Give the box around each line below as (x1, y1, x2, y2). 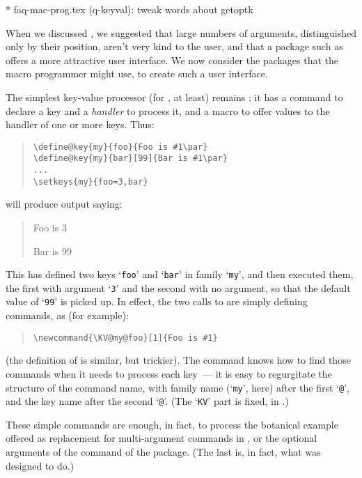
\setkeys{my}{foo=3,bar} (33, 176, 148, 187)
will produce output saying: (6, 196, 123, 211)
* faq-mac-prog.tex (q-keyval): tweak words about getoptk (6, 2, 253, 16)
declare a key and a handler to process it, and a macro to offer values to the (6, 103, 330, 118)
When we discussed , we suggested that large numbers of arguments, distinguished (6, 25, 356, 40)
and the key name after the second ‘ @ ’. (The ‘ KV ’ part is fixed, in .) (6, 394, 289, 408)
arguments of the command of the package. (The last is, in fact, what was (6, 445, 321, 459)
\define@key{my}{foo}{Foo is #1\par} (33, 141, 208, 152)
